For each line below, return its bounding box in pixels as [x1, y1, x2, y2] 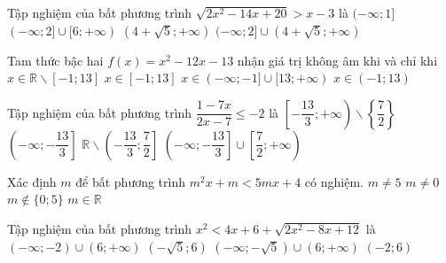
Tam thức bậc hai [7, 50, 104, 69]
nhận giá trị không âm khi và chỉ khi [237, 50, 438, 69]
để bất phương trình [75, 172, 186, 190]
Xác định [7, 172, 57, 190]
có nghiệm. [304, 172, 364, 190]
